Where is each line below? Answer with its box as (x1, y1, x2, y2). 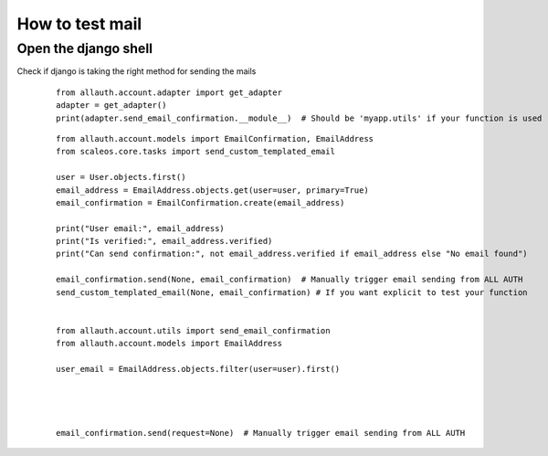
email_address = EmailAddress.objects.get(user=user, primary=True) (56, 185, 369, 196)
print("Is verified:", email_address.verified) (56, 236, 273, 247)
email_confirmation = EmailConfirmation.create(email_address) (56, 197, 345, 207)
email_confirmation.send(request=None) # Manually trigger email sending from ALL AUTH (56, 428, 466, 438)
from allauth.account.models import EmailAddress (56, 338, 283, 349)
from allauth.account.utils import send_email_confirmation (56, 325, 331, 335)
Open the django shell (16, 40, 153, 57)
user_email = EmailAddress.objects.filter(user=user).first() (56, 364, 341, 374)
